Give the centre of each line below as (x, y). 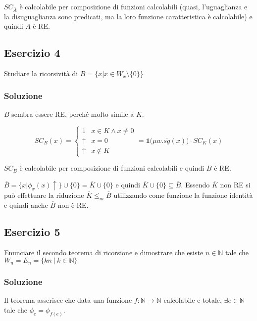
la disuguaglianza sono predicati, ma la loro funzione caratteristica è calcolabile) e (128, 16)
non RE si (235, 184)
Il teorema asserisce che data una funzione (68, 300)
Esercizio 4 (32, 53)
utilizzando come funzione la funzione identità (183, 195)
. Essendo (195, 184)
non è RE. (73, 205)
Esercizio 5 (32, 231)
